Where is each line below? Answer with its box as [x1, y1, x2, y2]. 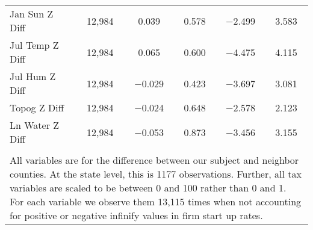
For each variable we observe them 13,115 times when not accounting [10, 194, 302, 208]
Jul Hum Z [10, 69, 56, 83]
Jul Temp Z [10, 38, 59, 52]
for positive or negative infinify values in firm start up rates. [10, 208, 263, 222]
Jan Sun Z [10, 7, 54, 20]
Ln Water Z [10, 118, 60, 132]
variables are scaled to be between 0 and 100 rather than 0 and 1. [10, 181, 287, 194]
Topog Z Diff [10, 101, 64, 114]
